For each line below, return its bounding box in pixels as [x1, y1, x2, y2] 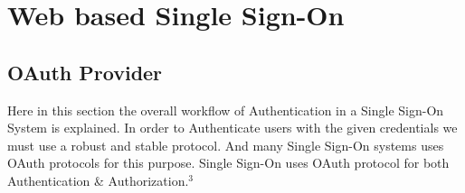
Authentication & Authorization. [7, 170, 189, 189]
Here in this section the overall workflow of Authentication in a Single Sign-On [7, 100, 444, 119]
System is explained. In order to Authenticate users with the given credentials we [7, 118, 458, 137]
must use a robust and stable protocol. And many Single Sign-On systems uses [7, 135, 444, 154]
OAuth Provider [7, 58, 163, 86]
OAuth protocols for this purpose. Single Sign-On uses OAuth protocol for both [7, 153, 450, 172]
